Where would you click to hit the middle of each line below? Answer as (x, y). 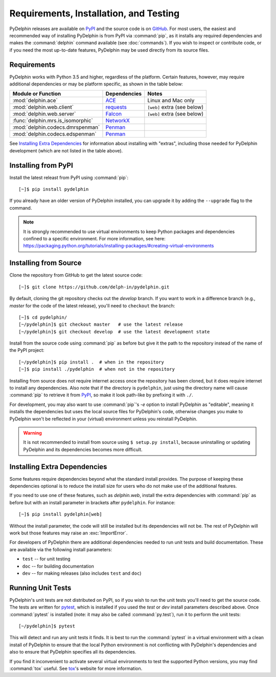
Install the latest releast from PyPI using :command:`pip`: (69, 177)
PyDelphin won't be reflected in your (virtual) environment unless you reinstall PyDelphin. (103, 419)
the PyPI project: (27, 350)
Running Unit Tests (40, 588)
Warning (32, 433)
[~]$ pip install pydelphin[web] (60, 514)
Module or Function (37, 94)
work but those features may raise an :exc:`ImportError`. (68, 533)
